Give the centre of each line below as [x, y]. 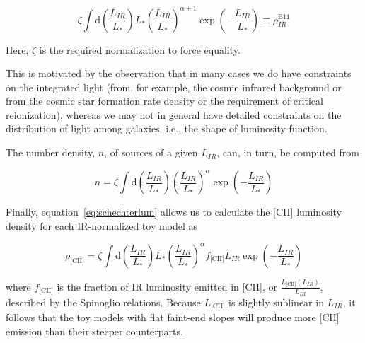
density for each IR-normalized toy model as [102, 225]
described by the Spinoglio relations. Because [103, 302]
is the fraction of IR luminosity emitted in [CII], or [167, 286]
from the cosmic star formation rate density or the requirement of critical [164, 101]
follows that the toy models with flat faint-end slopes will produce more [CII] [173, 317]
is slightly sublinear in [276, 302]
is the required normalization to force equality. [140, 49]
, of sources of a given [151, 152]
